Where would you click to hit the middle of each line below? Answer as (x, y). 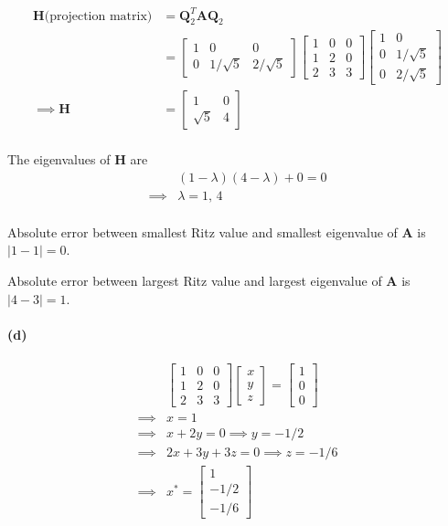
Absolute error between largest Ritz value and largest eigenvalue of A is (209, 280)
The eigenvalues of (59, 159)
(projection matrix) (98, 16)
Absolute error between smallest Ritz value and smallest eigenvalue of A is (217, 231)
